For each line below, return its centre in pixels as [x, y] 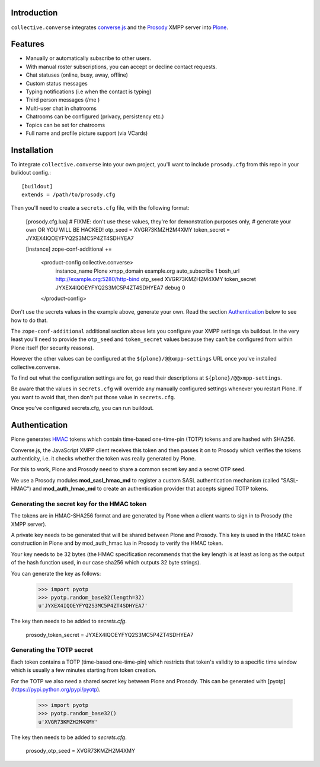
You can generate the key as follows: [56, 573]
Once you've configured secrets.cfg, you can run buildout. [82, 408]
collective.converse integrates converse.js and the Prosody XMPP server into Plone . [119, 27]
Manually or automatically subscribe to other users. [88, 58]
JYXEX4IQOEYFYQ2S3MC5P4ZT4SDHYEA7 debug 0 [120, 288]
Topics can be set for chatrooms [65, 125]
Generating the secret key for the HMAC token [79, 504]
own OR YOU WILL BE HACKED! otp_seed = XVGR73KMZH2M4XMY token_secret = [128, 230]
